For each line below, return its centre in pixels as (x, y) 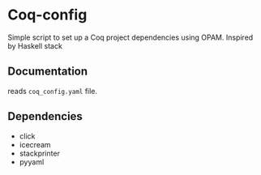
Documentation (48, 72)
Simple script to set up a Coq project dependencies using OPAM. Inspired (130, 37)
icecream (35, 144)
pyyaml (32, 162)
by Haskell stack (35, 45)
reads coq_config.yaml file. (53, 91)
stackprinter (39, 153)
